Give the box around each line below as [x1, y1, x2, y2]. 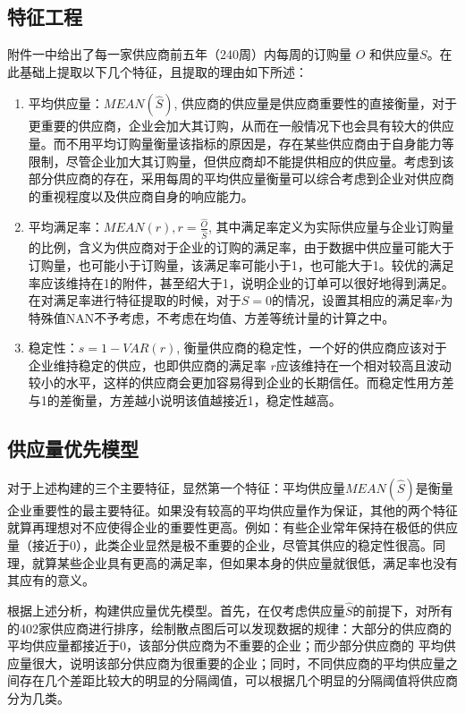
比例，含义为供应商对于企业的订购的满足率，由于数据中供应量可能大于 [40, 238, 454, 257]
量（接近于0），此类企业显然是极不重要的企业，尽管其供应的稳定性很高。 [7, 536, 433, 555]
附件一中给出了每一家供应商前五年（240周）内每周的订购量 [7, 45, 351, 64]
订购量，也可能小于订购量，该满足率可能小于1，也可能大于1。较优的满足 [28, 255, 454, 274]
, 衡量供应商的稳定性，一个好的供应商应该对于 [176, 338, 447, 357]
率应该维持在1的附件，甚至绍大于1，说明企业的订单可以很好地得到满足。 [28, 273, 454, 292]
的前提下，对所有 [352, 601, 453, 620]
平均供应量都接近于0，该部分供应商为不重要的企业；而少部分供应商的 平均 [7, 636, 444, 655]
